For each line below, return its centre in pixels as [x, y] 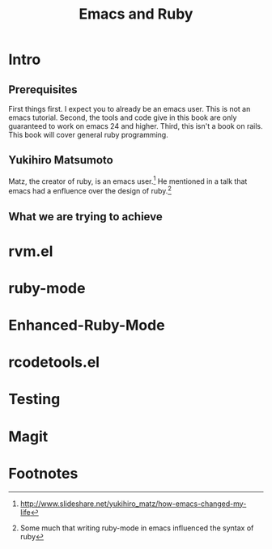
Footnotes [43, 473]
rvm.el [31, 251]
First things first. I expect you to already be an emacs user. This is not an [130, 109]
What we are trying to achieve [86, 217]
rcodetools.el [54, 362]
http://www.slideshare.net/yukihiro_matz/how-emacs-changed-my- [133, 504]
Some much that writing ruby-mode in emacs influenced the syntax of [137, 528]
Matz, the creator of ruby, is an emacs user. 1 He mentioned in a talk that [128, 181]
